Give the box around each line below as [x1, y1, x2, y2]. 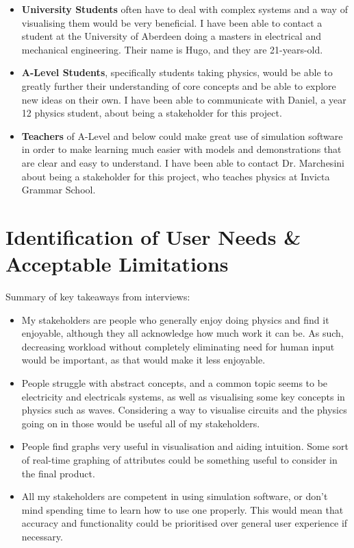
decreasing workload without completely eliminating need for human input [21, 339, 335, 353]
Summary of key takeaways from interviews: [5, 289, 190, 304]
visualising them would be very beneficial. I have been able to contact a [21, 15, 323, 29]
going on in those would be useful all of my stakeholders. [21, 416, 260, 430]
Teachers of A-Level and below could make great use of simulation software [21, 128, 343, 143]
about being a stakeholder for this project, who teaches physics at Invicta [21, 169, 330, 183]
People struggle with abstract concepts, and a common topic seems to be [21, 376, 328, 390]
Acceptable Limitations [5, 250, 229, 278]
